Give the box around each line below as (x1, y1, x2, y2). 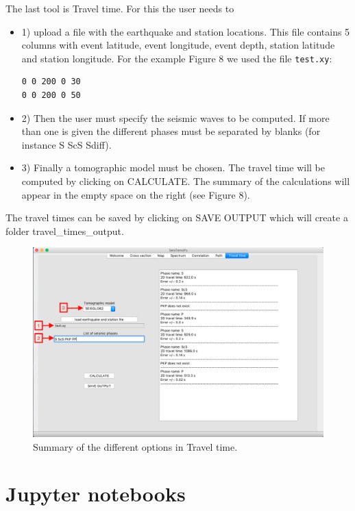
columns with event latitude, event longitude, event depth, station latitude (21, 38, 335, 52)
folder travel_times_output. (5, 223, 124, 238)
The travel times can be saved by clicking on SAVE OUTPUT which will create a (5, 210, 348, 225)
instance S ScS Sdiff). (21, 137, 112, 151)
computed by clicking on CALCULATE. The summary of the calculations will (21, 174, 350, 188)
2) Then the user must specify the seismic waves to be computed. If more (21, 110, 330, 125)
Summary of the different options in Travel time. (33, 439, 238, 453)
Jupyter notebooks (5, 479, 186, 508)
